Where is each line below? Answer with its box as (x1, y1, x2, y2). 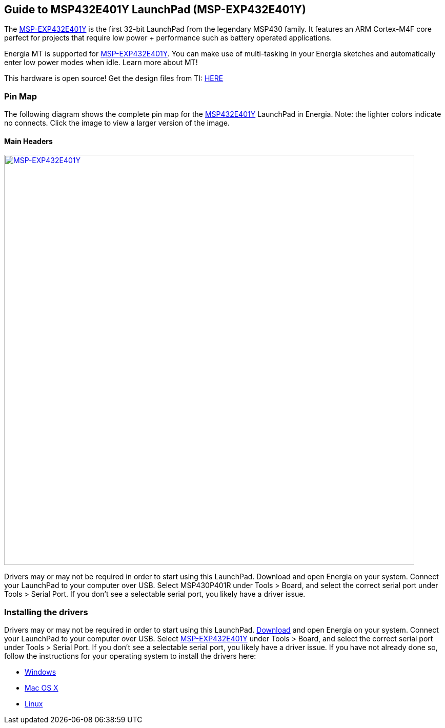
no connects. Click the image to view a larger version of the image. (4, 118, 230, 128)
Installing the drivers (4, 606, 88, 617)
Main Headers (4, 136, 53, 146)
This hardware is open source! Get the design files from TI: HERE (4, 74, 224, 83)
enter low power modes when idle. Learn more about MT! (4, 58, 198, 67)
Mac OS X (25, 683, 58, 693)
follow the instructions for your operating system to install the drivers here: (4, 652, 256, 661)
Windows (25, 668, 56, 677)
